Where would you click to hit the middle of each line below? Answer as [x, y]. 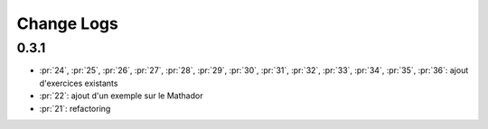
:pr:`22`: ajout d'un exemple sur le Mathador [121, 96]
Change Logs [68, 23]
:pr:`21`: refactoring [75, 108]
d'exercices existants [79, 83]
